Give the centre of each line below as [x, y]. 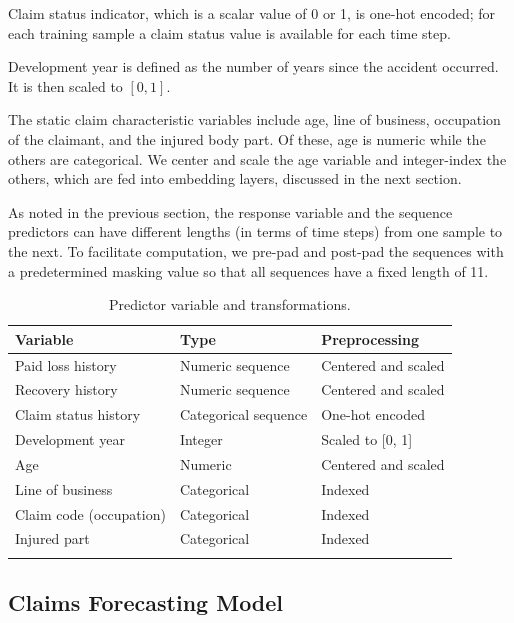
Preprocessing [370, 338]
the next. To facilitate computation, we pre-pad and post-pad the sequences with [256, 250]
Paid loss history [66, 364]
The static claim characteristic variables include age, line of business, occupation [254, 119]
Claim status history [78, 414]
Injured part [52, 538]
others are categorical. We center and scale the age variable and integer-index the [257, 158]
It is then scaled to [65, 85]
